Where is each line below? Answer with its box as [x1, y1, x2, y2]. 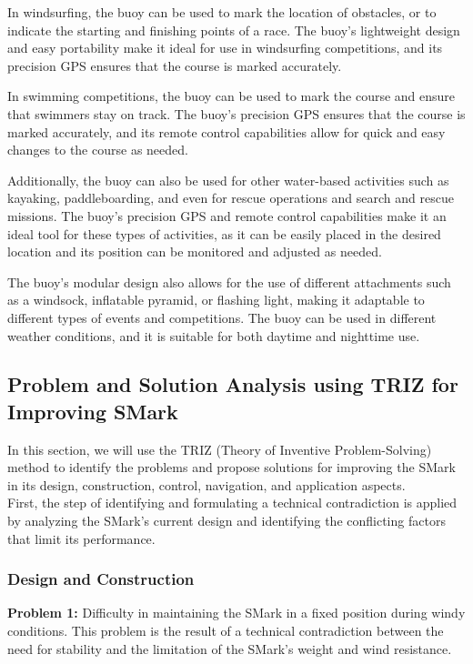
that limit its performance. [7, 528, 156, 548]
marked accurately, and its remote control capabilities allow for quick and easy [7, 122, 446, 141]
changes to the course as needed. [7, 140, 188, 159]
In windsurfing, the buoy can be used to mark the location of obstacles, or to [7, 3, 437, 21]
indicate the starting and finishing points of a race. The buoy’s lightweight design [7, 20, 460, 39]
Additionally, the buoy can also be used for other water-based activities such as [7, 170, 449, 189]
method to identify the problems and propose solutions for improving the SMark [7, 458, 456, 477]
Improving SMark [7, 397, 178, 425]
